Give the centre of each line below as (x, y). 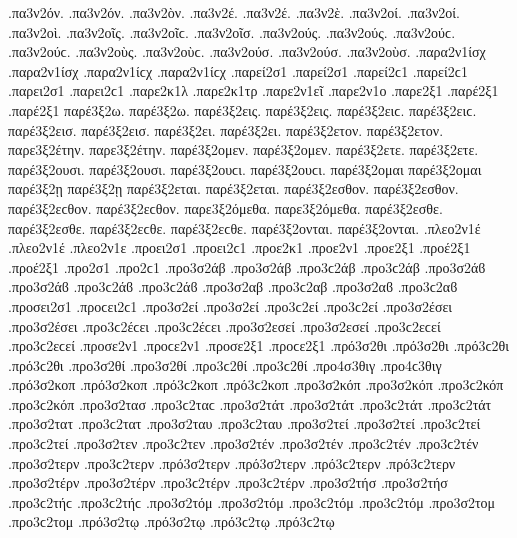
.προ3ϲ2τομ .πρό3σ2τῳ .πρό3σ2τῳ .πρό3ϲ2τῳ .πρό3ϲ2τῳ (171, 521)
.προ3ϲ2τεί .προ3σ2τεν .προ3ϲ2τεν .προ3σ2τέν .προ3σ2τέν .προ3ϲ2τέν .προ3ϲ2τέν (243, 443)
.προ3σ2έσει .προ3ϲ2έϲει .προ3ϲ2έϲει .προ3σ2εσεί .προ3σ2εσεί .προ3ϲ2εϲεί (224, 325)
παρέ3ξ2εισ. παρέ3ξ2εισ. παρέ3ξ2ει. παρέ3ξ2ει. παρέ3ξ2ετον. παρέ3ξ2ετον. (226, 129)
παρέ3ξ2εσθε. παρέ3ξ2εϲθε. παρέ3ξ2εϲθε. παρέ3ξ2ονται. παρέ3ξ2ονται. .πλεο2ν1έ (244, 227)
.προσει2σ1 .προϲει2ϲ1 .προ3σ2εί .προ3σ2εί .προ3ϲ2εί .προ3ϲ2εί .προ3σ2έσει (230, 305)
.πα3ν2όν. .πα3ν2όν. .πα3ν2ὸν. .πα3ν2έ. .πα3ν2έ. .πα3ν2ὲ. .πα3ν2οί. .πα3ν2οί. (234, 12)
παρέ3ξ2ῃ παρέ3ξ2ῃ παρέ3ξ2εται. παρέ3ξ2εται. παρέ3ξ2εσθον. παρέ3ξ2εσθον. (233, 188)
